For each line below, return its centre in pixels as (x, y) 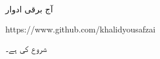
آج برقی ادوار (29, 9)
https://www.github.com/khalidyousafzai (81, 29)
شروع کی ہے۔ (26, 49)
